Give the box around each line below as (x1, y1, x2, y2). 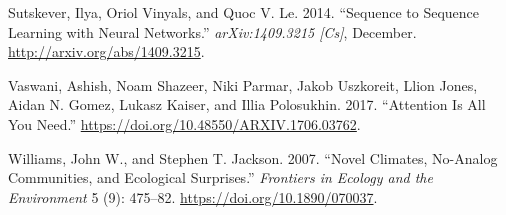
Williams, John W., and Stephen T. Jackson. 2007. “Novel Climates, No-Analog (8, 147, 498, 168)
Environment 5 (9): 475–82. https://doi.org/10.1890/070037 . (8, 186, 378, 207)
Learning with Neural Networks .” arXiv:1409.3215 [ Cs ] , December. (8, 21, 417, 42)
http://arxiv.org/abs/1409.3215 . (8, 41, 205, 62)
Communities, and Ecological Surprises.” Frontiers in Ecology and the (8, 167, 433, 188)
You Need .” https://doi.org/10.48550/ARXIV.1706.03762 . (8, 113, 361, 134)
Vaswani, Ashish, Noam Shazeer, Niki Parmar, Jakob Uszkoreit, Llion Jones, (8, 74, 478, 95)
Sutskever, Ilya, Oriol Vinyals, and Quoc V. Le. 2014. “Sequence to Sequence (8, 2, 479, 22)
